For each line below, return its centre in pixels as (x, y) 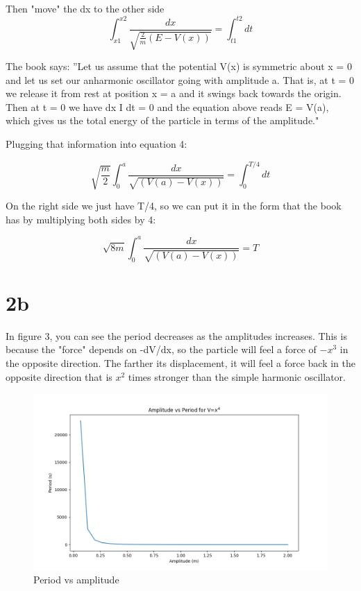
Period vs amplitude (76, 580)
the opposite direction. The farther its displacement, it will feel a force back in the (180, 363)
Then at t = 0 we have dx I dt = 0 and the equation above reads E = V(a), (167, 106)
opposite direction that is (59, 376)
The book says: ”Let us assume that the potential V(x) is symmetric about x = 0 (179, 66)
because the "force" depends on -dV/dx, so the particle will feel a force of (161, 349)
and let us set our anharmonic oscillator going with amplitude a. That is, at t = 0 (180, 79)
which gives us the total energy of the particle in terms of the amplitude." (162, 120)
